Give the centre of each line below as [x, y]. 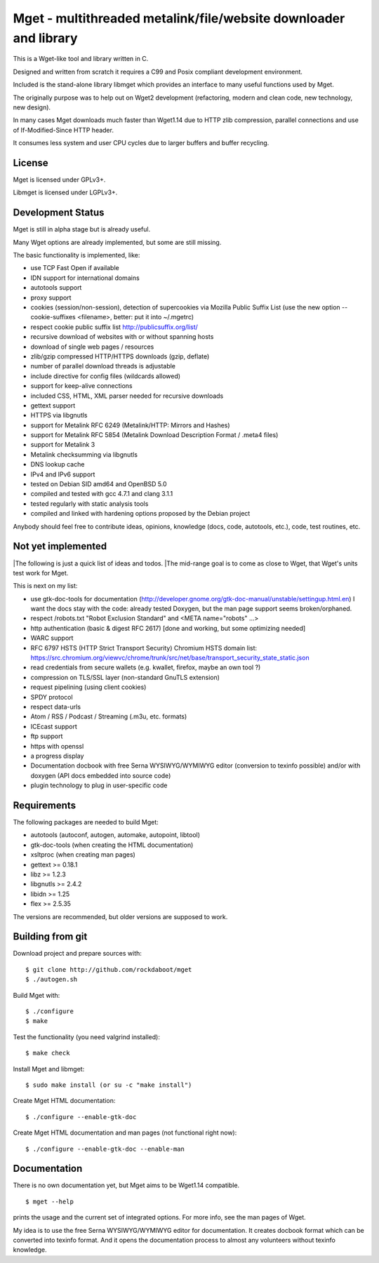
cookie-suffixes [53, 317]
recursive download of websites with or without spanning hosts [122, 337]
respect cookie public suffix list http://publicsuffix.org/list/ [114, 327]
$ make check [48, 1053]
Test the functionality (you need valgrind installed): [87, 1037]
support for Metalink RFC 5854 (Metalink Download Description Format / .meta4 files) [154, 435]
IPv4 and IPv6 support [63, 474]
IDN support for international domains [85, 278]
